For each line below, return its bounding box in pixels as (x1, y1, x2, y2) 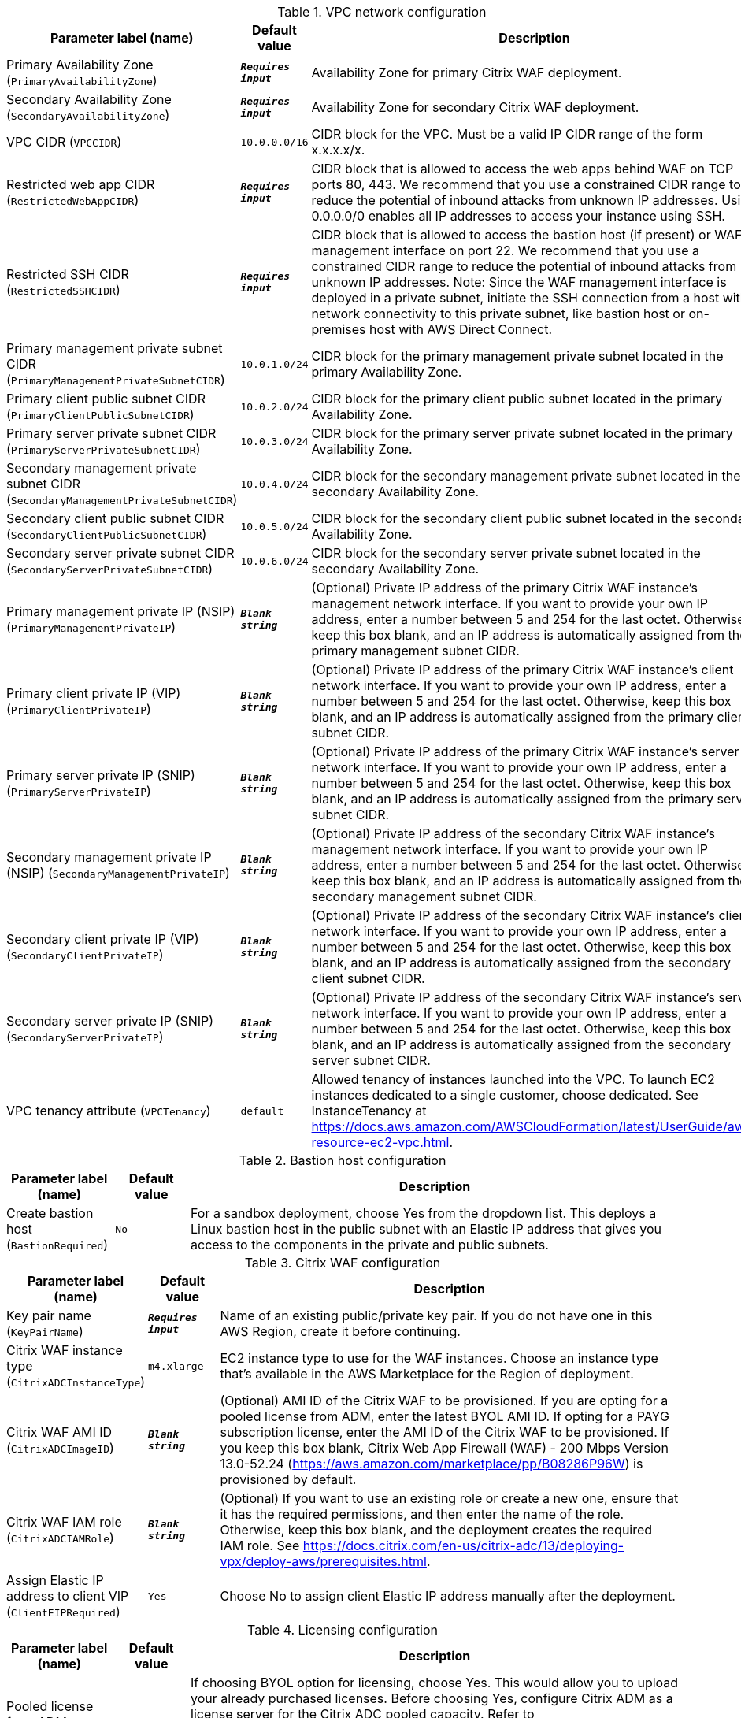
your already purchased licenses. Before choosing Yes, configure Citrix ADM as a (191, 1690, 673, 1706)
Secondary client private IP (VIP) (6, 931, 199, 947)
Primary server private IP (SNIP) (6, 767, 195, 783)
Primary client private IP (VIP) (6, 685, 181, 701)
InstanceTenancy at (311, 1103, 427, 1119)
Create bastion (6, 1205, 94, 1221)
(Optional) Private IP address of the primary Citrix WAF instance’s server (311, 744, 739, 759)
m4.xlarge (148, 1360, 204, 1372)
